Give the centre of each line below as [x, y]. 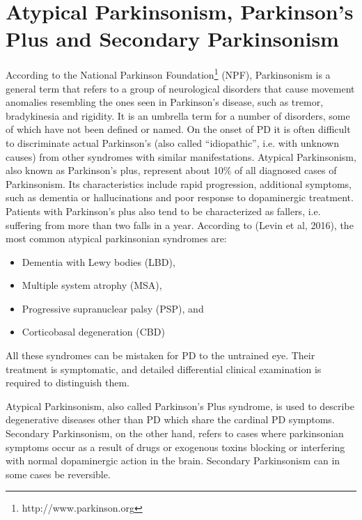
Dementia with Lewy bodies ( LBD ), [99, 261]
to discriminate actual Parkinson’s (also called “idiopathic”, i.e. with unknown [172, 142]
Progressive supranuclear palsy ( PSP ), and [113, 308]
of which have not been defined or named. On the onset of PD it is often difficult [178, 129]
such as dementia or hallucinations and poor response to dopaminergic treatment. [180, 197]
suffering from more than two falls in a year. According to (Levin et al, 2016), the [180, 224]
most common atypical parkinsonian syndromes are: [116, 238]
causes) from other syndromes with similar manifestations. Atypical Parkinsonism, [181, 156]
